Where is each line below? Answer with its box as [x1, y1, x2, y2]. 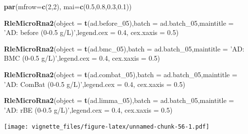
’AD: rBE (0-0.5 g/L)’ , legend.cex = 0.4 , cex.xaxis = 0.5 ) [4, 104, 173, 115]
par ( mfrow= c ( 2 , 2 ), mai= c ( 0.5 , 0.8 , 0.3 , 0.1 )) [4, 1, 132, 11]
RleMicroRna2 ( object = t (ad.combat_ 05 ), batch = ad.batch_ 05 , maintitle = [4, 69, 237, 79]
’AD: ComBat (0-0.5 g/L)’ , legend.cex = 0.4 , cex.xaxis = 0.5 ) [4, 79, 185, 89]
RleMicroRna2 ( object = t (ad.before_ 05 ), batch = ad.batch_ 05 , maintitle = [4, 17, 234, 28]
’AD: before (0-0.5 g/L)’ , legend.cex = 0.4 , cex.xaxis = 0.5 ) [4, 27, 179, 37]
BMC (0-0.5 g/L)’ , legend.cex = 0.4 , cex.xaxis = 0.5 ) [4, 53, 160, 63]
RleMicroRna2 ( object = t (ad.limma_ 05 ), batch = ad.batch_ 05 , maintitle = [4, 95, 234, 105]
